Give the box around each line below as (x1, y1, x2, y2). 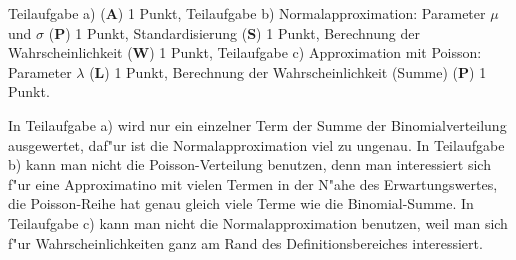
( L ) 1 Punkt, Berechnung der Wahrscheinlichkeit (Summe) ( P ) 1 (89, 61, 487, 82)
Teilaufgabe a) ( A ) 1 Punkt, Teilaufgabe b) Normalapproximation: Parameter (8, 3, 486, 23)
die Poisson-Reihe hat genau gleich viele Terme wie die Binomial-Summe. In (8, 193, 474, 214)
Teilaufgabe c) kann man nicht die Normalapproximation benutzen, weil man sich (8, 212, 508, 233)
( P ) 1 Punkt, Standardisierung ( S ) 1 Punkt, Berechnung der (48, 22, 420, 43)
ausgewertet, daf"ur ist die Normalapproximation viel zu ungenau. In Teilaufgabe (8, 134, 505, 155)
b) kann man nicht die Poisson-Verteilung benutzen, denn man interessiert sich (8, 154, 491, 175)
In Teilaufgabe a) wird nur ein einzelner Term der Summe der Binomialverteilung (8, 114, 507, 135)
